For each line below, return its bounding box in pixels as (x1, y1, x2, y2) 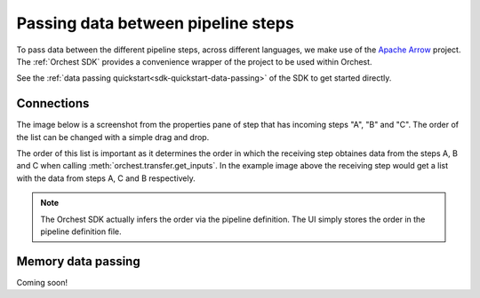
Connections (16, 96, 90, 111)
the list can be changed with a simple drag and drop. (16, 131, 210, 142)
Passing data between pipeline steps (16, 13, 295, 33)
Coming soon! (16, 277, 68, 287)
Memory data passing (16, 254, 141, 269)
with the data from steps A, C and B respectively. (16, 173, 196, 184)
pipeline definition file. (40, 226, 122, 237)
